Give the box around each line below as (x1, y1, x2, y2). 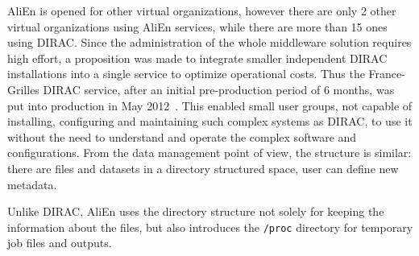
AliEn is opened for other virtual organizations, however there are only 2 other (7, 2, 396, 19)
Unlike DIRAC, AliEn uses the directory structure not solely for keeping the (7, 203, 384, 220)
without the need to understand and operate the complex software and (7, 128, 357, 145)
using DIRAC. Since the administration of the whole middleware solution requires (7, 34, 412, 51)
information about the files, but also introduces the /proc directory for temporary (7, 218, 413, 235)
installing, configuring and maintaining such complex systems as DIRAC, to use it (7, 113, 413, 130)
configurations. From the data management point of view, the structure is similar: (7, 144, 412, 161)
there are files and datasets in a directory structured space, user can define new (7, 159, 399, 176)
